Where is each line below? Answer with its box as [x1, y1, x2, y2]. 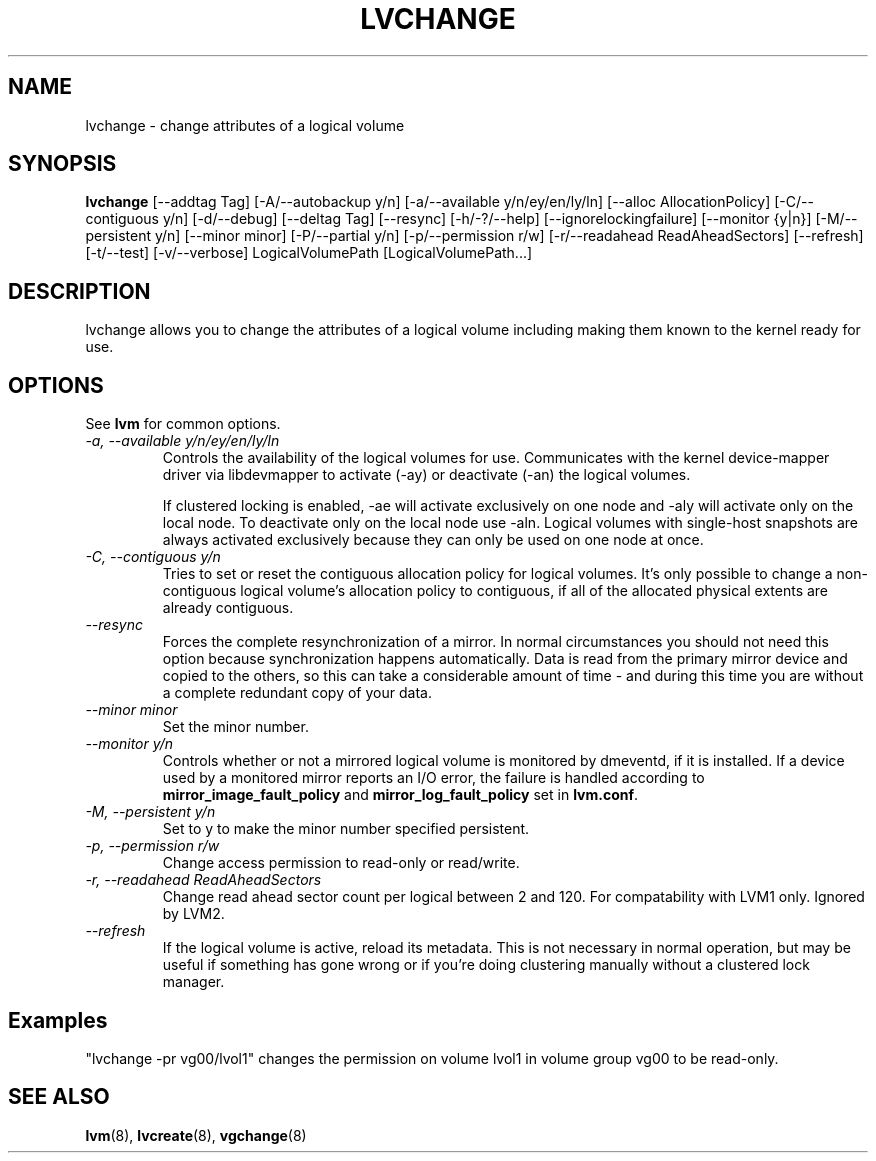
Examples [8, 1007, 108, 1033]
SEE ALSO [8, 1084, 110, 1110]
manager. [162, 973, 225, 991]
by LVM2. [162, 905, 225, 923]
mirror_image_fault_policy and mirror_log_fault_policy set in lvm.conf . [162, 786, 639, 804]
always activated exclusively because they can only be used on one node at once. [162, 531, 704, 549]
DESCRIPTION [8, 278, 151, 304]
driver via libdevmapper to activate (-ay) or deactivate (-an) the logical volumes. [162, 466, 691, 484]
